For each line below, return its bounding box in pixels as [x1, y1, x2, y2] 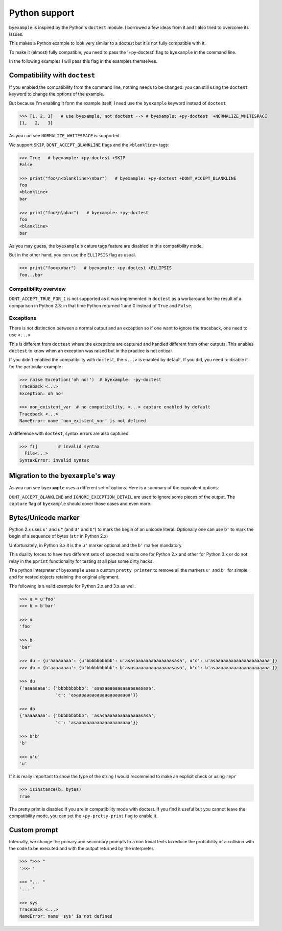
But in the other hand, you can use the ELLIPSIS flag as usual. [9, 252, 136, 258]
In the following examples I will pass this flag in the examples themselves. [9, 58, 158, 64]
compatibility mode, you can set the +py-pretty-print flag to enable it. [9, 813, 158, 819]
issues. [9, 31, 24, 37]
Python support [9, 7, 74, 18]
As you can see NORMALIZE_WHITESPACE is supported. [9, 133, 121, 139]
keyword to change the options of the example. [9, 91, 105, 97]
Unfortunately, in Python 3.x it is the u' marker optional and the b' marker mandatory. [9, 542, 183, 548]
